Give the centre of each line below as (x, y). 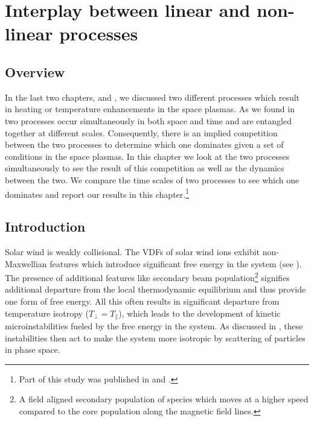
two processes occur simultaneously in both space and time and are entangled (148, 120)
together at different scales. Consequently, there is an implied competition (141, 132)
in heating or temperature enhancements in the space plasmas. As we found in (150, 109)
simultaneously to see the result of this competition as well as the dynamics (145, 168)
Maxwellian (26, 263)
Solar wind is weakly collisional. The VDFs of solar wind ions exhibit (133, 251)
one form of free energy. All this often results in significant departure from (142, 301)
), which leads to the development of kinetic (200, 313)
